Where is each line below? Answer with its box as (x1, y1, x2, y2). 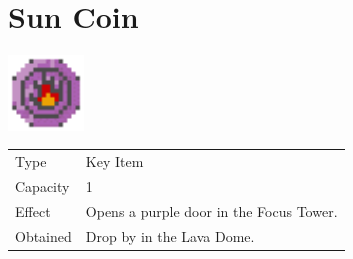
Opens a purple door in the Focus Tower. (85, 200, 338, 221)
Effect (15, 200, 51, 221)
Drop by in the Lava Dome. (85, 225, 255, 246)
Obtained (15, 225, 72, 246)
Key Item (85, 151, 144, 172)
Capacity (15, 175, 70, 196)
